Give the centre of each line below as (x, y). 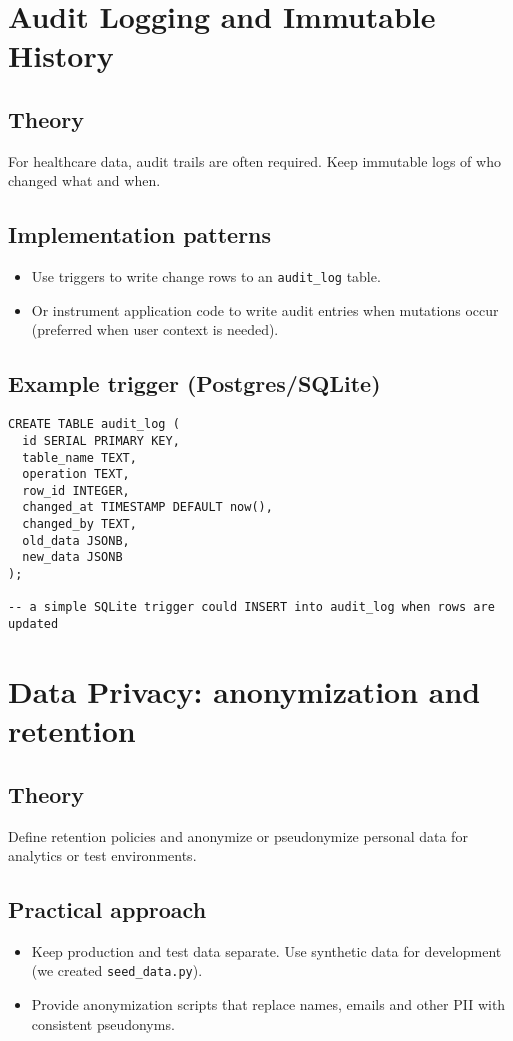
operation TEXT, (76, 474)
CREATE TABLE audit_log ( (94, 424)
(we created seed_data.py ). (117, 970)
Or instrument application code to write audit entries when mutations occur (265, 309)
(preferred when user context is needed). (155, 329)
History (61, 55)
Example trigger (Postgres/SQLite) (194, 383)
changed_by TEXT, (79, 524)
